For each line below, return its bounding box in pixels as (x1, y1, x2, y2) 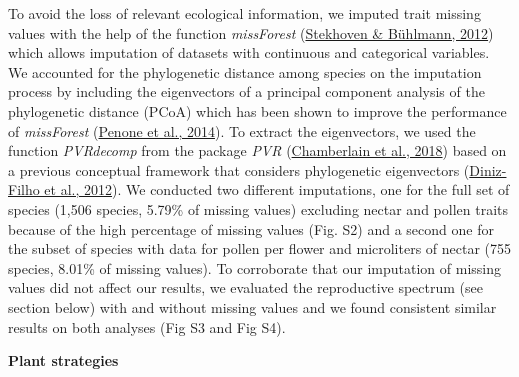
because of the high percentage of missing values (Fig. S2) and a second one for (8, 218, 494, 239)
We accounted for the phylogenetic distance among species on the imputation (8, 61, 482, 82)
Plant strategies (8, 350, 119, 371)
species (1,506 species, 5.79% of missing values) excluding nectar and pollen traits (8, 198, 508, 219)
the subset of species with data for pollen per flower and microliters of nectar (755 (8, 238, 512, 259)
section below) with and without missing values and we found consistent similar (8, 296, 497, 317)
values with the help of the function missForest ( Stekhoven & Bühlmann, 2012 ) (8, 22, 494, 43)
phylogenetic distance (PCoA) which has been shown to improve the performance (8, 100, 507, 121)
